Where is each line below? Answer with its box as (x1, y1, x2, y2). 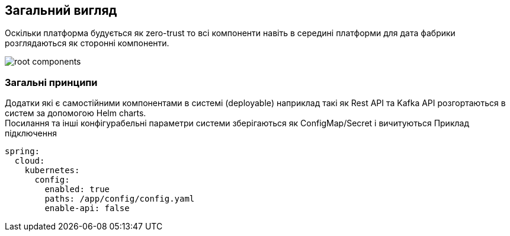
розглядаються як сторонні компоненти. (5, 38, 169, 49)
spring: (5, 146, 40, 157)
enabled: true (44, 184, 110, 194)
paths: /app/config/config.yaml (44, 194, 195, 204)
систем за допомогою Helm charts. (5, 108, 146, 119)
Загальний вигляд (5, 3, 117, 18)
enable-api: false (44, 203, 130, 213)
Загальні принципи (5, 76, 98, 88)
